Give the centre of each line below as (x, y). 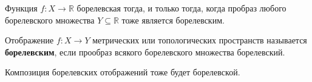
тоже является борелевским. (173, 20)
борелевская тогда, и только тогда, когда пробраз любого (181, 8)
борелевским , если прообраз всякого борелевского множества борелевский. (145, 52)
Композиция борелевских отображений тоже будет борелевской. (123, 72)
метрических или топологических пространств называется (200, 40)
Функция (21, 8)
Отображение (29, 40)
